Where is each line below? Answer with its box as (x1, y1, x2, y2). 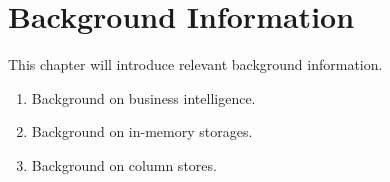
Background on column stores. (31, 154, 217, 175)
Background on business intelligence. (31, 87, 256, 108)
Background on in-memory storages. (31, 121, 253, 142)
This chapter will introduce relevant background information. (8, 54, 383, 75)
